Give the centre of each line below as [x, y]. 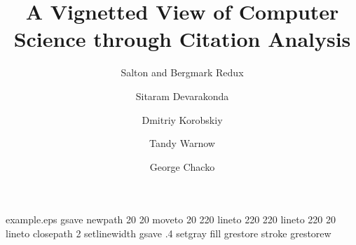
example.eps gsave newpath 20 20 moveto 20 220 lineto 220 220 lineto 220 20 [171, 219]
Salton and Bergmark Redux [182, 72]
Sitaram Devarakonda [182, 96]
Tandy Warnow [182, 143]
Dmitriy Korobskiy [182, 119]
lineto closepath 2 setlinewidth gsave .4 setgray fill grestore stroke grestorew [169, 233]
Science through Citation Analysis [182, 39]
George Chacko [182, 166]
